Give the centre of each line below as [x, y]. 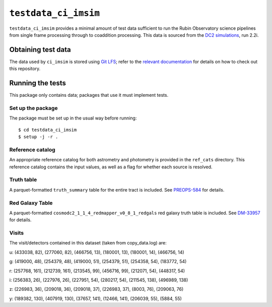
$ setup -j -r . [38, 137]
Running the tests [38, 83]
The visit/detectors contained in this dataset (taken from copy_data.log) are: [88, 243]
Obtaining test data [40, 50]
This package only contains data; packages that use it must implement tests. [89, 95]
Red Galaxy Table [31, 203]
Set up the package [33, 108]
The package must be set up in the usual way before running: [73, 118]
